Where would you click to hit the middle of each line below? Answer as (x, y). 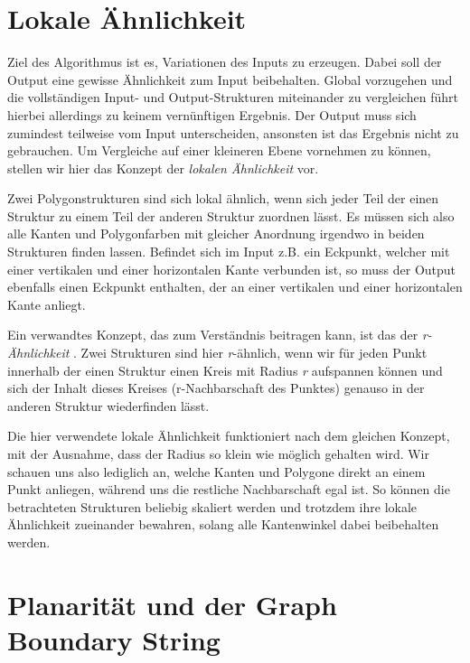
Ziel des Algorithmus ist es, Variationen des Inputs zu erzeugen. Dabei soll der (225, 62)
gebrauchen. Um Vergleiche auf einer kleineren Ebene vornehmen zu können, (219, 150)
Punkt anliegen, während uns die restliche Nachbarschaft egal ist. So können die (229, 489)
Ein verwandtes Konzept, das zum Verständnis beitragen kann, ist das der (213, 335)
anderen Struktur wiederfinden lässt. (108, 405)
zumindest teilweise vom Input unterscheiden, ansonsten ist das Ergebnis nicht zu (233, 132)
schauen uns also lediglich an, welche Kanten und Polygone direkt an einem (216, 471)
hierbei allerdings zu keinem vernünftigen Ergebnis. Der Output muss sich (212, 114)
